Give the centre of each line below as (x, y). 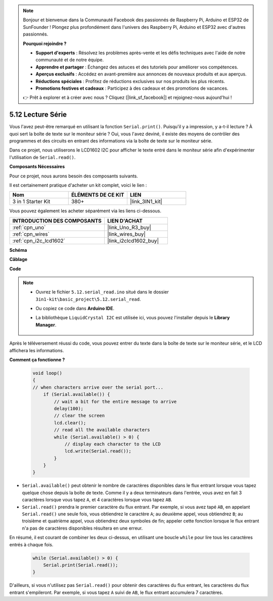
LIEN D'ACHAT (125, 220)
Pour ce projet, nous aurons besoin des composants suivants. (74, 176)
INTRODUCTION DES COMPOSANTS (57, 220)
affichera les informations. (37, 350)
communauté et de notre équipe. (70, 60)
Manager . (46, 325)
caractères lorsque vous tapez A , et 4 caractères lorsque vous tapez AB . (97, 500)
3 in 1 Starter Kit (31, 202)
